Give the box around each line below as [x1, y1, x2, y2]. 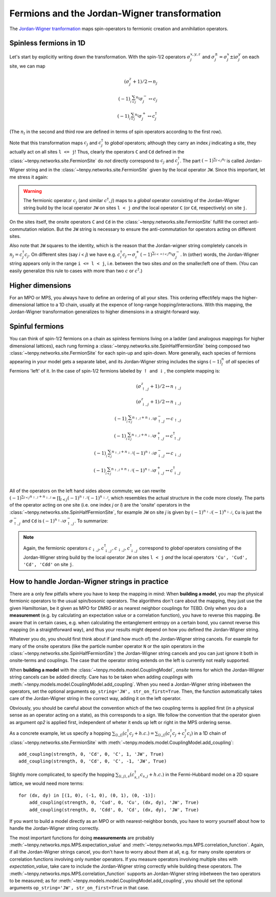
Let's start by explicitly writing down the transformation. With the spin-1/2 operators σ [9, 54, 191, 60]
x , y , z [190, 52, 201, 57]
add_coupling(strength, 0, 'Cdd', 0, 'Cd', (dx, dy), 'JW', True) [29, 806, 199, 813]
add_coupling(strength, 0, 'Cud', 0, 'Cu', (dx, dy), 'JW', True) [29, 800, 199, 805]
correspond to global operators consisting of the [139, 545, 242, 551]
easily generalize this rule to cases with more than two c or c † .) [9, 267, 143, 274]
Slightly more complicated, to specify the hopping [9, 771, 114, 777]
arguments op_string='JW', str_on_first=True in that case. [9, 885, 149, 891]
